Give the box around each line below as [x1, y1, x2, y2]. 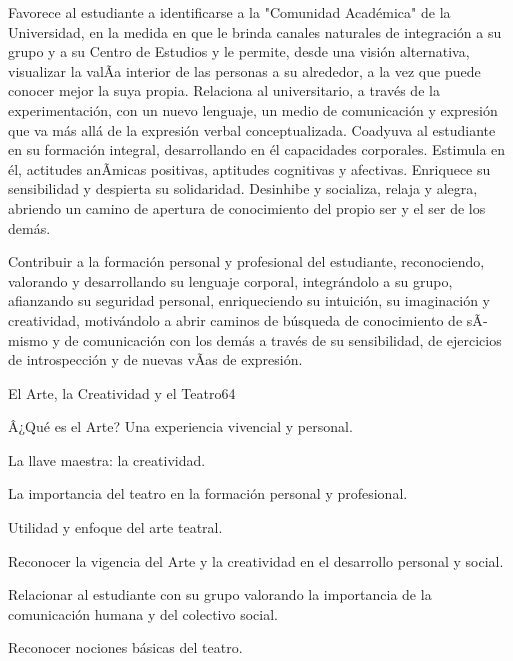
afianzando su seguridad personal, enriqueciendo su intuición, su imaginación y [8, 290, 491, 311]
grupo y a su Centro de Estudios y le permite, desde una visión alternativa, [8, 41, 470, 62]
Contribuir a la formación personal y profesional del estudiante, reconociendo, [8, 251, 485, 272]
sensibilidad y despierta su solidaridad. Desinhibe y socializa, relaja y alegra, [8, 178, 478, 199]
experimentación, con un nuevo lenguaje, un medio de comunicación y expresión [8, 99, 498, 120]
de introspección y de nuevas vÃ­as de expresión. [8, 349, 303, 370]
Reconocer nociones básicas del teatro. [8, 637, 243, 658]
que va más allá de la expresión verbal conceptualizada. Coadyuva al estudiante [8, 119, 496, 140]
